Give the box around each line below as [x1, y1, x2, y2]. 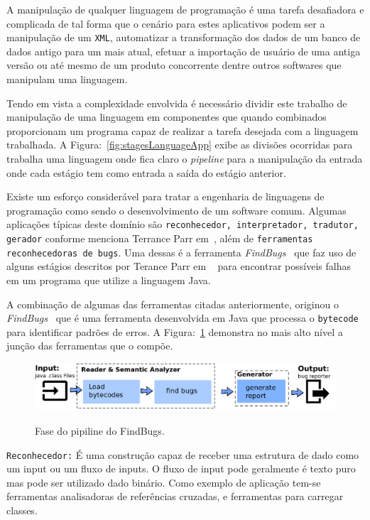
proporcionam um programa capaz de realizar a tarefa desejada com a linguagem [6, 123, 359, 138]
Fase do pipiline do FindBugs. [35, 423, 165, 438]
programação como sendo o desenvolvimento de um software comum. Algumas [6, 202, 347, 217]
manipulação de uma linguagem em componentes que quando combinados [6, 109, 327, 124]
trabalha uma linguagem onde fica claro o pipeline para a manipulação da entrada [6, 151, 363, 166]
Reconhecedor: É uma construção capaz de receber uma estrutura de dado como [6, 447, 359, 462]
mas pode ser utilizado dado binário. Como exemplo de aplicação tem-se [6, 475, 321, 489]
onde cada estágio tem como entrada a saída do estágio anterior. [6, 165, 286, 180]
